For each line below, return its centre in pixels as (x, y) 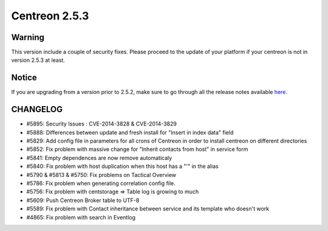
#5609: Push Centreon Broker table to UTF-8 (83, 200)
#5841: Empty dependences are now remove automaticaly (99, 158)
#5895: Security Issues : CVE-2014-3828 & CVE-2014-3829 (102, 124)
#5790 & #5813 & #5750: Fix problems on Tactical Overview (101, 175)
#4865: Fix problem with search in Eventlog (81, 217)
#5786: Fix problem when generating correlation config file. (101, 183)
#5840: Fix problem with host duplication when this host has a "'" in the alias (122, 166)
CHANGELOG (37, 109)
